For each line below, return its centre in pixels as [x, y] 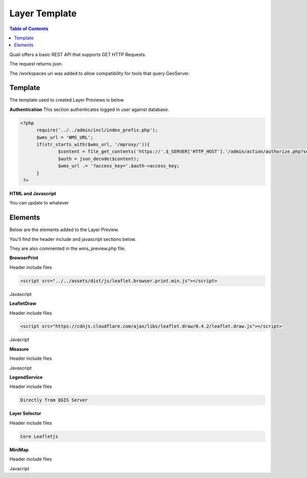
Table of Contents [29, 29]
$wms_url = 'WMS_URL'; [65, 137]
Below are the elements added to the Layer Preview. [64, 230]
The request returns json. [36, 64]
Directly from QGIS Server [54, 400]
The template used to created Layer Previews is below [67, 100]
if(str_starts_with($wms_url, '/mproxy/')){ [93, 144]
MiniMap [19, 449]
